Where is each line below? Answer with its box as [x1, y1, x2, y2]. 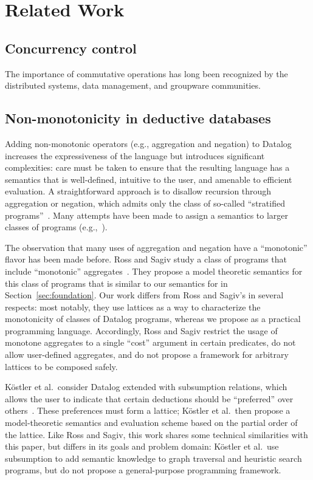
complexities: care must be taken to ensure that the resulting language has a [5, 161, 290, 174]
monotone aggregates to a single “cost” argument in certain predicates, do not [5, 336, 296, 349]
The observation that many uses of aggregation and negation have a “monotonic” [5, 241, 308, 253]
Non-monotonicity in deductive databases [5, 109, 271, 128]
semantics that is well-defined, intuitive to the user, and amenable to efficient [5, 173, 292, 185]
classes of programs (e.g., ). [5, 221, 108, 233]
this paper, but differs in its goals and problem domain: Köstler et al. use [5, 440, 279, 453]
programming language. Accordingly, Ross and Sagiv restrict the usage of [5, 324, 278, 337]
